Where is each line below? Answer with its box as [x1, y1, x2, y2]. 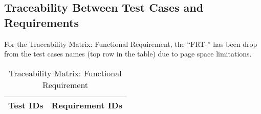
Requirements [4, 14, 79, 30]
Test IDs [8, 99, 43, 111]
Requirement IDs [51, 99, 122, 111]
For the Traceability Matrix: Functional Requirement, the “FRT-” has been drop [4, 38, 257, 49]
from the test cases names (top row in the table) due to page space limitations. [4, 48, 252, 59]
